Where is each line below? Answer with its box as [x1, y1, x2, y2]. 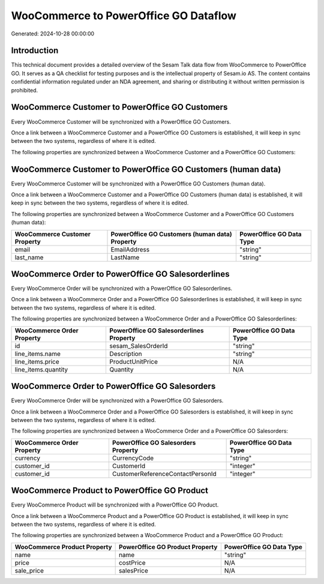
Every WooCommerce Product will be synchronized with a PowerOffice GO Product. [11, 501, 219, 508]
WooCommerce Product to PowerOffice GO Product [11, 486, 208, 496]
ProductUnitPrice [109, 357, 158, 366]
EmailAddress [110, 245, 150, 253]
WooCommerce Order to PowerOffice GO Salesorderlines [11, 269, 230, 279]
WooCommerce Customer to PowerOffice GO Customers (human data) [11, 164, 281, 174]
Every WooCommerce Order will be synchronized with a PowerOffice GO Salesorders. [11, 397, 224, 405]
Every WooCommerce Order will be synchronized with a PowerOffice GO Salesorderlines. [11, 285, 233, 292]
